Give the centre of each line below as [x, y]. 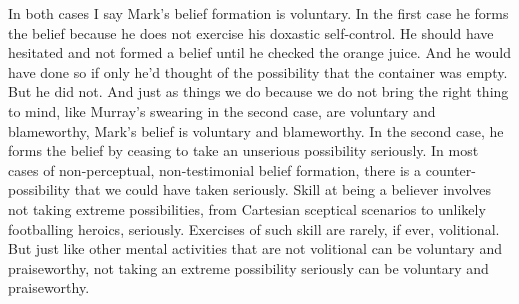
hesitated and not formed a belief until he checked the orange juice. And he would [259, 52]
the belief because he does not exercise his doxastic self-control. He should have [251, 32]
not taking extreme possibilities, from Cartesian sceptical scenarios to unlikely [247, 208]
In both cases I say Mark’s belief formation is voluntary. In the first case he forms [258, 13]
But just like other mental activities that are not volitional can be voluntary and [255, 248]
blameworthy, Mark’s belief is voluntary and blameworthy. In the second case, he [256, 130]
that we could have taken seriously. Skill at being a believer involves [283, 189]
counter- [450, 169]
